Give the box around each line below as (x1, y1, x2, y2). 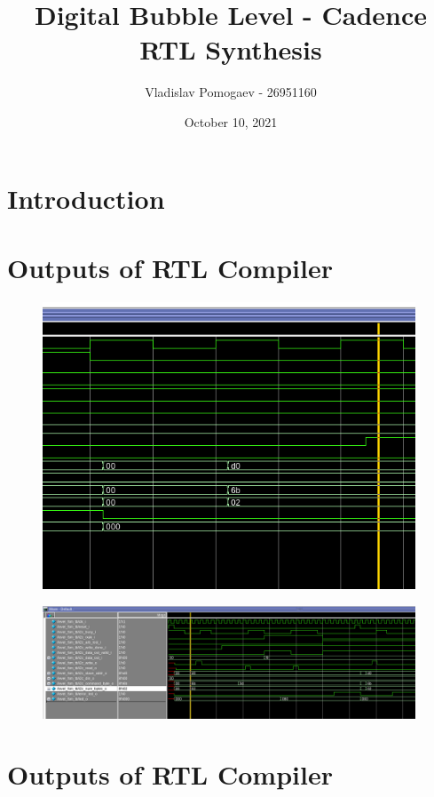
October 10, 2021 (184, 112, 278, 131)
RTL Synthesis (139, 31, 322, 68)
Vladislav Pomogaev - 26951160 (145, 83, 317, 101)
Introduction (7, 179, 165, 216)
